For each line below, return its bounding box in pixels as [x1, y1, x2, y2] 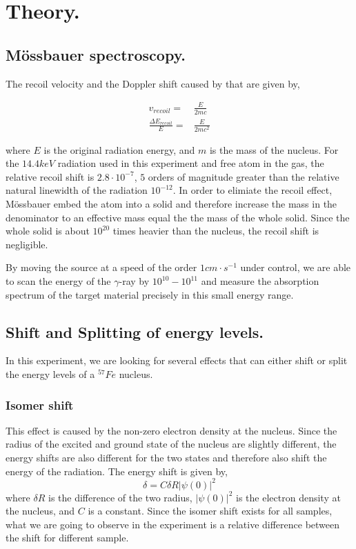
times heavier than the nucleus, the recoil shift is [112, 223, 319, 238]
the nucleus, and [6, 503, 75, 518]
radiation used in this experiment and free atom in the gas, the [57, 156, 324, 170]
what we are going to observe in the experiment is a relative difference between [6, 517, 340, 531]
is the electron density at [236, 490, 341, 504]
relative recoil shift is [6, 169, 95, 183]
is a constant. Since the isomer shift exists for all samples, [88, 503, 333, 518]
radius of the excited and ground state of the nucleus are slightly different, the [6, 437, 337, 451]
